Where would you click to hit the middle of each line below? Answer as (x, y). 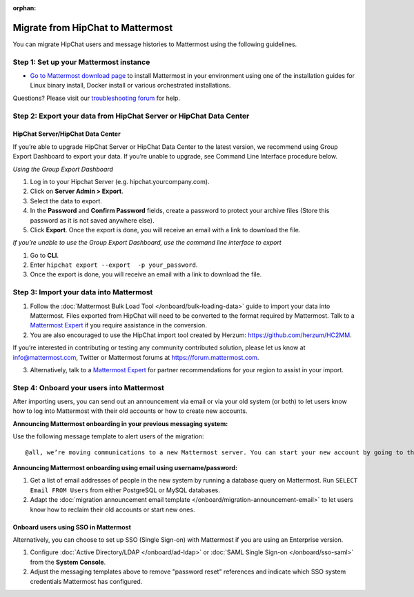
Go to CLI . (44, 255)
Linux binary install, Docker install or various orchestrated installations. (130, 85)
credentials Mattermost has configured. (86, 581)
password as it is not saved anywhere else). (92, 220)
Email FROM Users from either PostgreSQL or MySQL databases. (125, 490)
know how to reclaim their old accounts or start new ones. (112, 509)
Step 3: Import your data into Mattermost (83, 292)
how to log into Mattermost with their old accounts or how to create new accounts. (130, 411)
